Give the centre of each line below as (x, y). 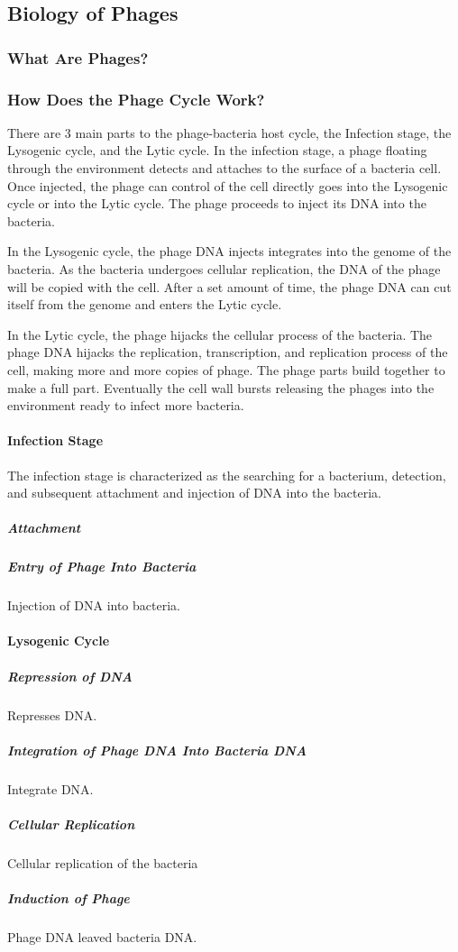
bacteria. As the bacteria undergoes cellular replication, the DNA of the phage (224, 269)
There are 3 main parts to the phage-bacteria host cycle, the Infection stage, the (229, 132)
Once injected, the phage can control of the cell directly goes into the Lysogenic (228, 185)
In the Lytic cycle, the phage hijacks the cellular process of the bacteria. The (220, 334)
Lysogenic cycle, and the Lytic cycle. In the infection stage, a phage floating (217, 150)
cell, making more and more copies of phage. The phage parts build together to (226, 369)
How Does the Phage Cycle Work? (136, 99)
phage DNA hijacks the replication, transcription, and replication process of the (228, 352)
